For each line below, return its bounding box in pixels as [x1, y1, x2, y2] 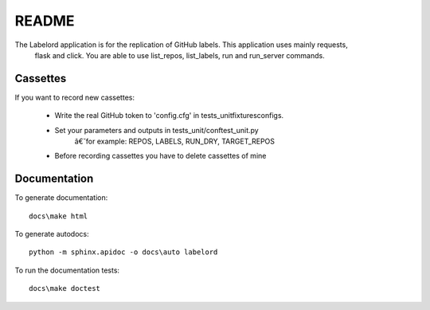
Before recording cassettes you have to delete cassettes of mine [54, 151, 267, 161]
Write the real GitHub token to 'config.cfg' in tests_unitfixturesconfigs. [54, 111, 284, 120]
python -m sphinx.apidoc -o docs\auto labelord [29, 248, 218, 257]
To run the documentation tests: [14, 265, 119, 275]
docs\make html [29, 211, 88, 221]
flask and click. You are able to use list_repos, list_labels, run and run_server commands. [34, 50, 326, 60]
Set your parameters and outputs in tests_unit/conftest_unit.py [54, 125, 259, 135]
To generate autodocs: [14, 230, 89, 239]
